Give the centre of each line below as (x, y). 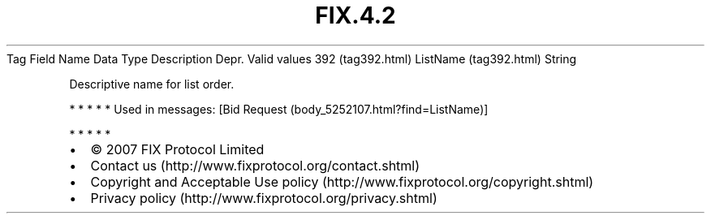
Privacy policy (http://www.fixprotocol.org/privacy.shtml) (264, 198)
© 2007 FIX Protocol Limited (177, 149)
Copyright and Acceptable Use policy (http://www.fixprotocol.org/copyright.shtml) (342, 181)
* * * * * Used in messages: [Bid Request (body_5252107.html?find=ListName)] (279, 109)
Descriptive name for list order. (152, 84)
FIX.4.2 (355, 15)
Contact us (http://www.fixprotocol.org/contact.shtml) (255, 165)
